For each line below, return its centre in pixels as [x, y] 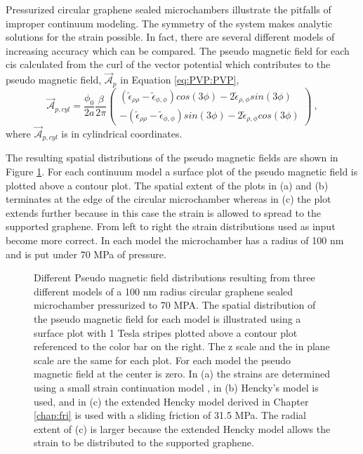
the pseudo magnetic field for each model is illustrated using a [167, 318]
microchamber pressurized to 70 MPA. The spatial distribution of [175, 305]
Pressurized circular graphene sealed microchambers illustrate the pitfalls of [169, 9]
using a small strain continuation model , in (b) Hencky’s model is [176, 387]
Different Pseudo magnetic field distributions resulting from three [174, 278]
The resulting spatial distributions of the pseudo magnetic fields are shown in [172, 158]
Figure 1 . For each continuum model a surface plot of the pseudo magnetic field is [182, 172]
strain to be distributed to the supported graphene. [144, 442]
